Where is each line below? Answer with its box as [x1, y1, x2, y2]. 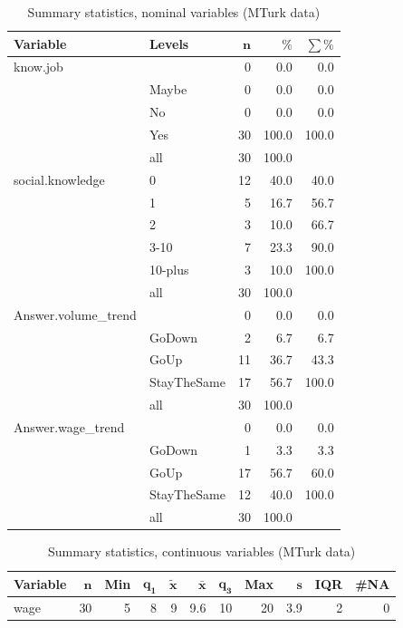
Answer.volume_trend [14, 304, 137, 324]
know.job [14, 57, 63, 76]
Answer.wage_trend [14, 417, 125, 436]
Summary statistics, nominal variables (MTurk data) [27, 3, 321, 21]
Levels [149, 34, 189, 53]
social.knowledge [14, 169, 105, 188]
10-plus [149, 260, 189, 279]
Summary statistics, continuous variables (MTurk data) [48, 542, 356, 561]
